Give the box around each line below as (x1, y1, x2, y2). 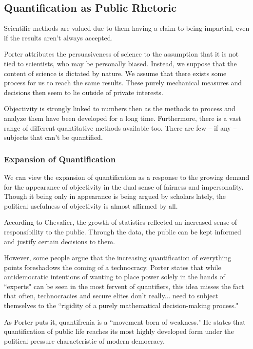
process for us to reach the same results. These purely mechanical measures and (4, 78, 242, 88)
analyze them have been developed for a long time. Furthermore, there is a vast (4, 113, 241, 123)
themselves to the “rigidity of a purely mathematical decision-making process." (4, 300, 239, 310)
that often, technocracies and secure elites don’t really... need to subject (4, 291, 218, 301)
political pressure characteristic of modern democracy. (4, 335, 165, 346)
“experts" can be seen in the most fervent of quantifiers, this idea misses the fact (4, 281, 244, 291)
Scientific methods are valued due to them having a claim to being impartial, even (4, 23, 250, 33)
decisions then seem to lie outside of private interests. (4, 87, 163, 97)
